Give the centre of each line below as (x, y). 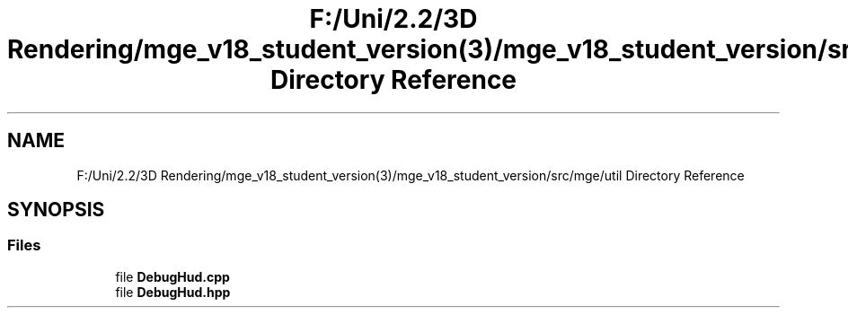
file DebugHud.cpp (172, 276)
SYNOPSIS (56, 210)
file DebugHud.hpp (173, 292)
